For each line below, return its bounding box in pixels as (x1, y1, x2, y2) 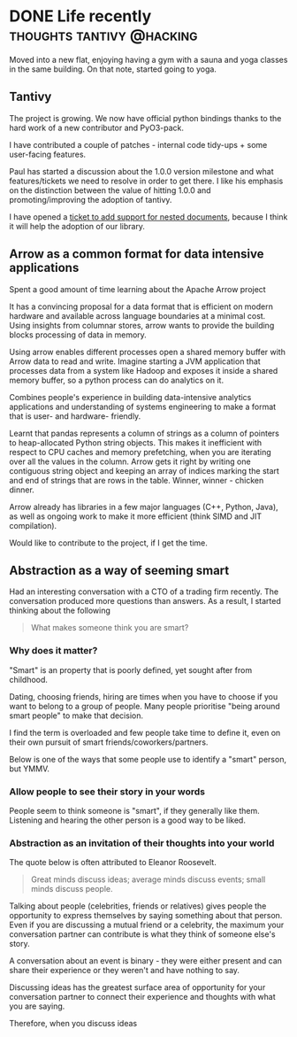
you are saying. (9, 1001, 65, 1011)
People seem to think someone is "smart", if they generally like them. (9, 805, 261, 816)
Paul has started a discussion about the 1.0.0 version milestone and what (9, 166, 274, 176)
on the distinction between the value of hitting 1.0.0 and (9, 184, 211, 196)
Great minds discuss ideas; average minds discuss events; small (30, 874, 266, 885)
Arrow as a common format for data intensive (9, 246, 264, 262)
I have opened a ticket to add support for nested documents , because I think (9, 211, 288, 222)
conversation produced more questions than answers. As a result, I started (9, 596, 281, 607)
